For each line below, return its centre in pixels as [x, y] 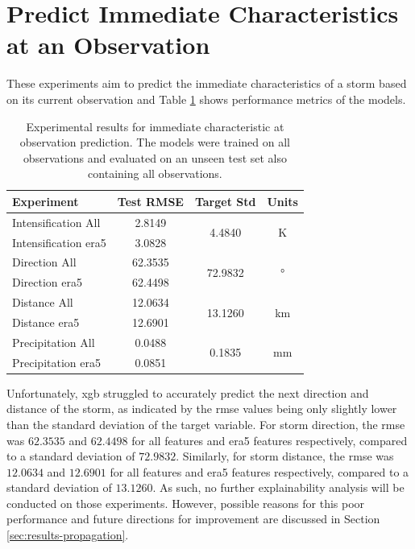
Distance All [43, 302]
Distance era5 [46, 322]
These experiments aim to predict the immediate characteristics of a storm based [207, 83]
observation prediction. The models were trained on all [155, 142]
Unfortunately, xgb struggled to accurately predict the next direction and [188, 392]
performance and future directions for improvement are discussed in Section [193, 519]
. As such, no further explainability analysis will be [278, 487]
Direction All [44, 262]
